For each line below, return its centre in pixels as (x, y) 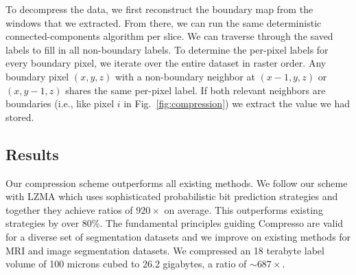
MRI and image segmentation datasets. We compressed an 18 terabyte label (165, 250)
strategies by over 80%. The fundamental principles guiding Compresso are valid (175, 223)
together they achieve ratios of (69, 209)
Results (32, 154)
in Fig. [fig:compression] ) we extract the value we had (237, 103)
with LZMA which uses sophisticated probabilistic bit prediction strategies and (172, 196)
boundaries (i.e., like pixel (60, 103)
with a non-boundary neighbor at (185, 76)
